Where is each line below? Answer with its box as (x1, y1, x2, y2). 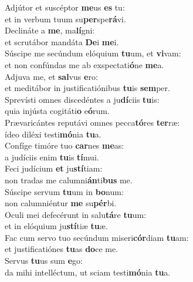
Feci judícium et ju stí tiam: (5, 162, 103, 174)
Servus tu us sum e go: (5, 254, 83, 267)
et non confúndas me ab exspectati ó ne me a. (5, 58, 164, 70)
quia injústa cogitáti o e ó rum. (5, 105, 110, 117)
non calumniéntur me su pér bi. (5, 197, 117, 209)
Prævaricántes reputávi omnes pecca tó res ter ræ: (5, 116, 180, 128)
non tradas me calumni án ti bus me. (5, 173, 133, 186)
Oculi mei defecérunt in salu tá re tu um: (5, 208, 147, 220)
